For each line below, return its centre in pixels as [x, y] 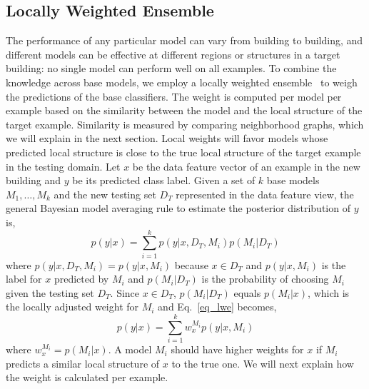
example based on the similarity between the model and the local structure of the [184, 110]
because [191, 264]
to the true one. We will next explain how [263, 363]
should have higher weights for [237, 349]
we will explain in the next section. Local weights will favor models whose [167, 138]
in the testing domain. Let [63, 166]
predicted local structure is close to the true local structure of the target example [183, 152]
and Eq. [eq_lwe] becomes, [217, 307]
